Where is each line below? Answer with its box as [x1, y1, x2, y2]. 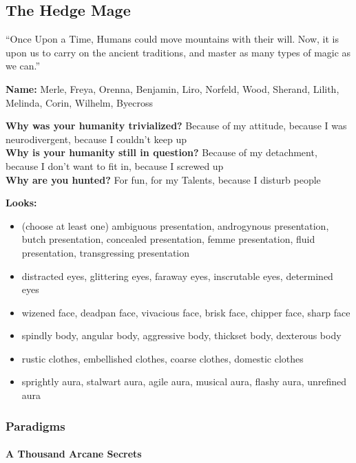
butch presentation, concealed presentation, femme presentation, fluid [21, 232, 315, 246]
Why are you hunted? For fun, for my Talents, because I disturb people [6, 172, 321, 186]
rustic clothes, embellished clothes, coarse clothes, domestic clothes [21, 351, 304, 365]
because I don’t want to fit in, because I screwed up [6, 158, 224, 173]
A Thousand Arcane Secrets [6, 446, 142, 461]
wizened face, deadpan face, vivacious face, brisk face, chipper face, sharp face [21, 305, 350, 319]
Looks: [6, 195, 37, 210]
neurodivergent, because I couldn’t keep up [6, 131, 187, 146]
